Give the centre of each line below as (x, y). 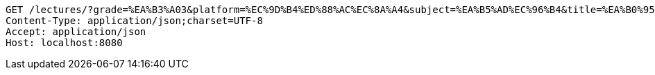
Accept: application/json (76, 32)
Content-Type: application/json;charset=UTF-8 (134, 21)
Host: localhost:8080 (64, 43)
